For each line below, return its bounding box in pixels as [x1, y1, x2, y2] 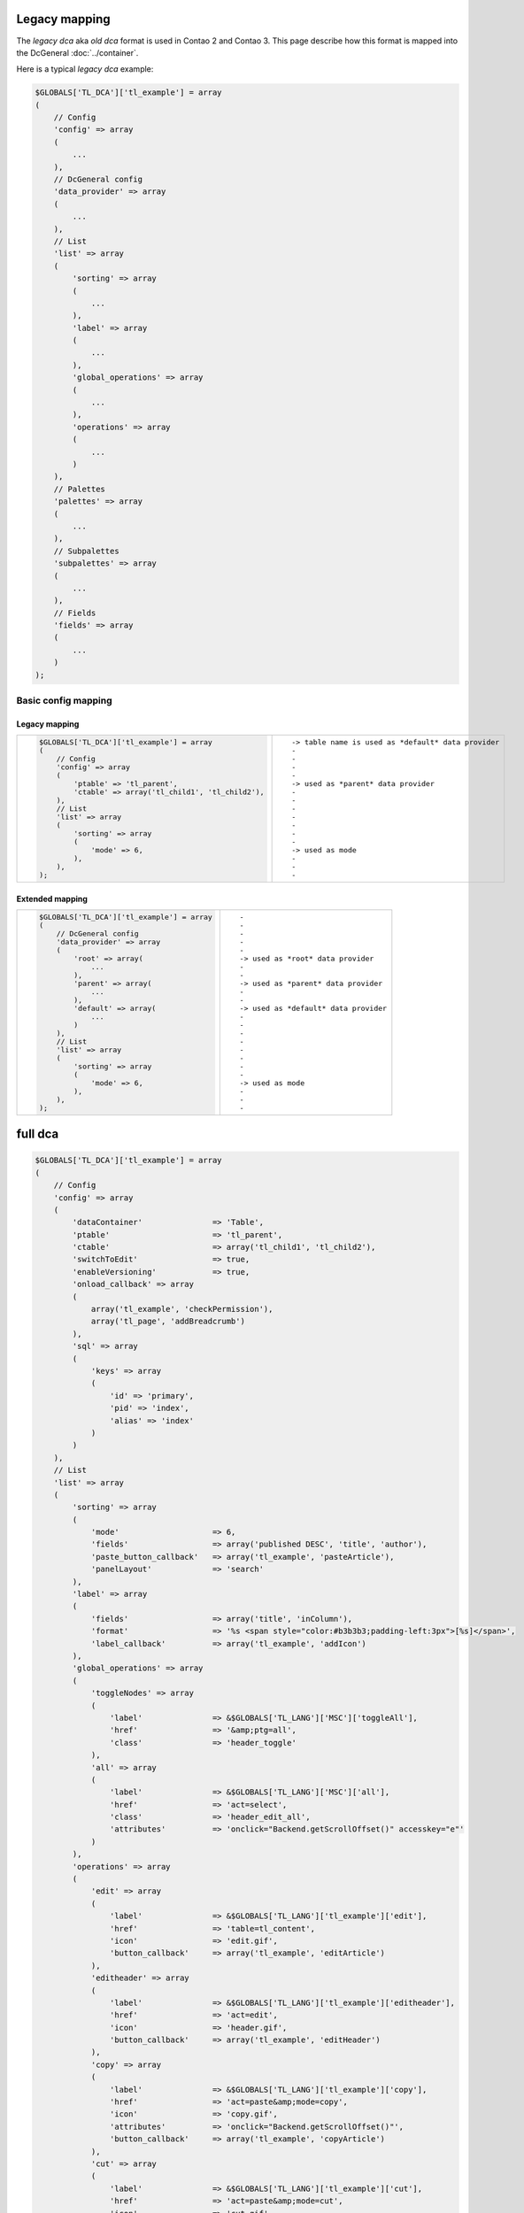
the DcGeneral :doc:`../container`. [16, 47, 139, 58]
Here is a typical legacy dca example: [16, 64, 154, 74]
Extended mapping [16, 893, 89, 904]
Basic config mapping [16, 695, 112, 706]
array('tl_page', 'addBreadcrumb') [90, 1316, 245, 1327]
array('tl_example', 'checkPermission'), [90, 1304, 274, 1315]
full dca [16, 1127, 59, 1142]
